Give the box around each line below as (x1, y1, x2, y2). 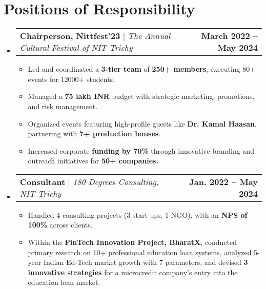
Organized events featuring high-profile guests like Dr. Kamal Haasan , (28, 118, 257, 129)
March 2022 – (201, 30, 258, 42)
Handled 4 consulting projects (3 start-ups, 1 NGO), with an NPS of (28, 209, 248, 220)
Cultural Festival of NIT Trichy (19, 42, 133, 54)
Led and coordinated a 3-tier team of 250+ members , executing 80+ (28, 64, 256, 74)
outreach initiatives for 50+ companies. (28, 155, 158, 166)
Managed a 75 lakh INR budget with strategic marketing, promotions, (28, 91, 255, 101)
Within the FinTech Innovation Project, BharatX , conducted (28, 237, 237, 247)
